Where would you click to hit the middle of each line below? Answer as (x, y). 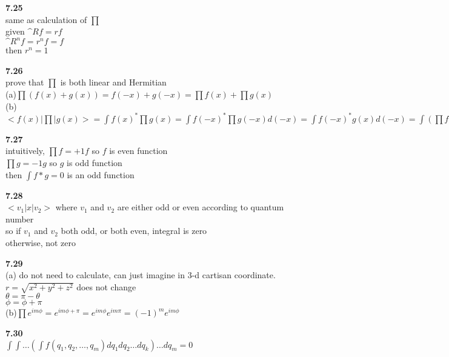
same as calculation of (46, 19)
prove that (25, 82)
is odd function (95, 162)
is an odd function (101, 174)
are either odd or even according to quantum (201, 207)
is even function (138, 151)
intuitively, (25, 151)
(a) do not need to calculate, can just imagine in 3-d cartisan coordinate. (141, 275)
